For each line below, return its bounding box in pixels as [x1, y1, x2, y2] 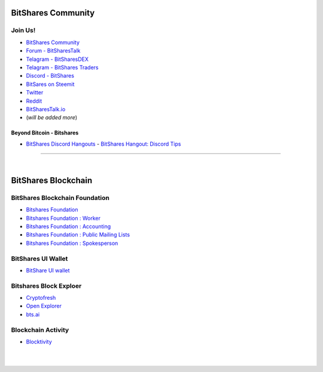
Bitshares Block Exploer [11, 281, 82, 290]
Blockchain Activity [11, 325, 69, 334]
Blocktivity [26, 338, 52, 345]
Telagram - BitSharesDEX [26, 56, 89, 63]
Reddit [26, 97, 42, 104]
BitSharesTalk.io [26, 105, 66, 113]
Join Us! [11, 26, 36, 35]
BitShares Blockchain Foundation [11, 193, 110, 202]
